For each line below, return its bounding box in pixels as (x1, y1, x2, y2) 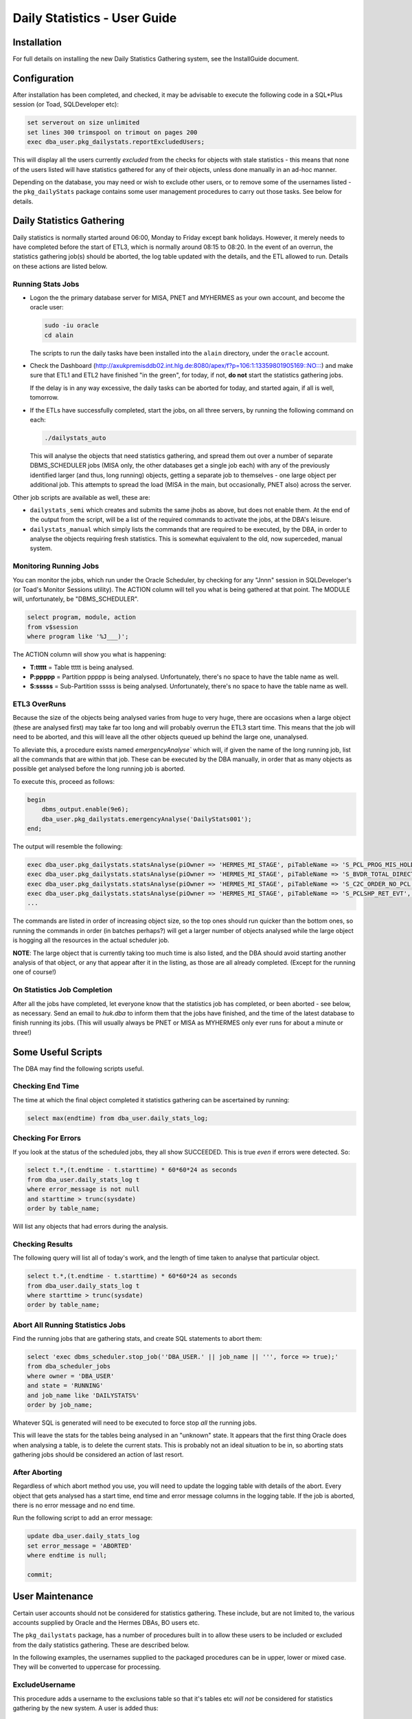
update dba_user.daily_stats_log (27, 1532, 140, 1540)
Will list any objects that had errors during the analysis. (12, 1223, 168, 1231)
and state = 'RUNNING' (27, 1382, 104, 1390)
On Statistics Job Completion (12, 985, 113, 995)
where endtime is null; (27, 1551, 108, 1559)
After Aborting (12, 1467, 62, 1477)
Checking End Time (12, 1082, 80, 1091)
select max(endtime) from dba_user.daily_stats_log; (27, 1114, 209, 1122)
